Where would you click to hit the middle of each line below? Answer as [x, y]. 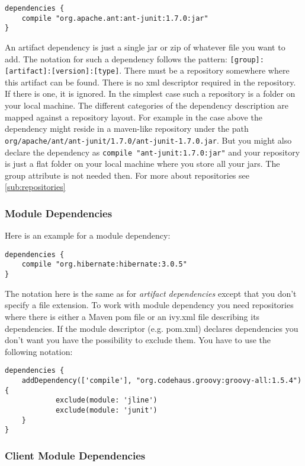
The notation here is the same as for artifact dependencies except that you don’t [151, 293]
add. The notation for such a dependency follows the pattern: [116, 58]
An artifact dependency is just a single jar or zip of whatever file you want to [145, 47]
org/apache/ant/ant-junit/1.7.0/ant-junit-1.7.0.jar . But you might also [148, 140]
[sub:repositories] [35, 187]
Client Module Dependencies [75, 455]
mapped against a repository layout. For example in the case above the [134, 117]
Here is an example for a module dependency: [88, 235]
